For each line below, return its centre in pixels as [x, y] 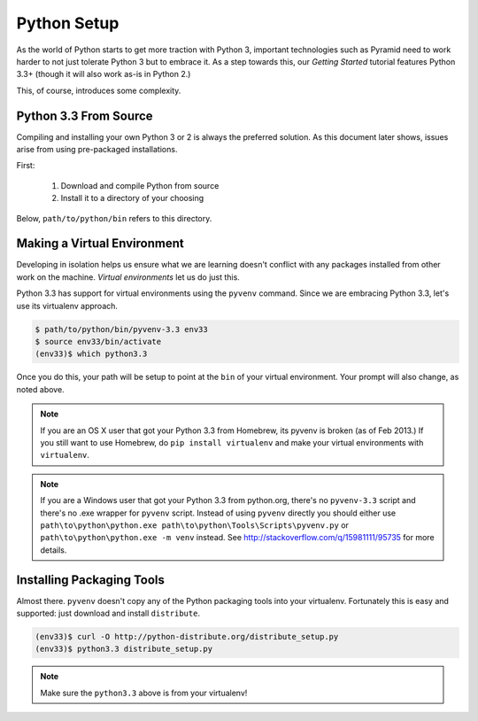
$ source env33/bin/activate [98, 342]
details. [54, 550]
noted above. [41, 389]
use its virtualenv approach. [67, 306]
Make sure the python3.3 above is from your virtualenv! [144, 693]
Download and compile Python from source [140, 185]
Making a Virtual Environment [100, 244]
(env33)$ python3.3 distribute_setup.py [123, 649]
